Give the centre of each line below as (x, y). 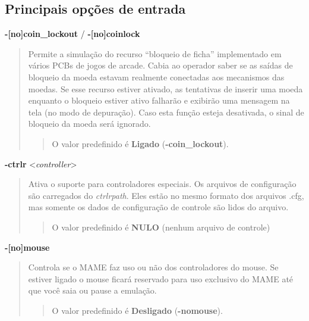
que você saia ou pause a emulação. (92, 290)
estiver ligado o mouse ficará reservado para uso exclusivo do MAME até (161, 278)
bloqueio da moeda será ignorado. (89, 124)
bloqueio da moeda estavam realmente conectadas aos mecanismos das (156, 77)
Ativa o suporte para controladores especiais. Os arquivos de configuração (162, 184)
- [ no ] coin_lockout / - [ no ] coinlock (72, 34)
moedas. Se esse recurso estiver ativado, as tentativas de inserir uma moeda (165, 88)
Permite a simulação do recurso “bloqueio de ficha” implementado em (155, 53)
